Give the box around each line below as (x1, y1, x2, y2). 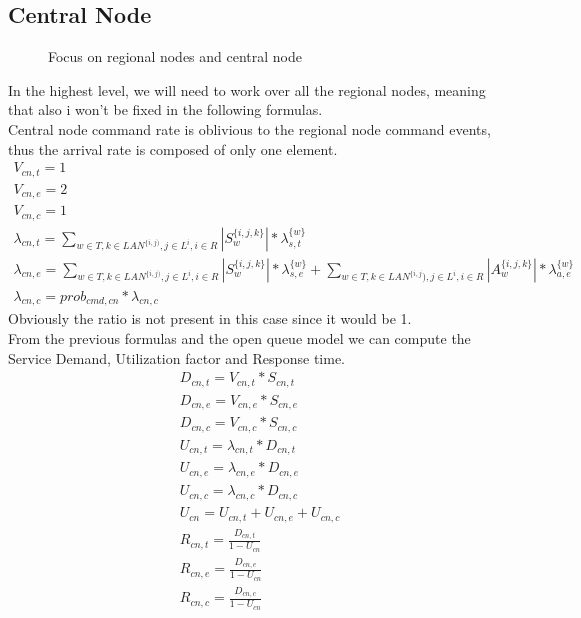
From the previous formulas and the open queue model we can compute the (8, 327, 471, 348)
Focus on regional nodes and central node (48, 46, 303, 67)
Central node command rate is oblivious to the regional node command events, (8, 118, 491, 139)
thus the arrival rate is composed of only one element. (8, 138, 338, 159)
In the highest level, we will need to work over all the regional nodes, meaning (8, 79, 486, 100)
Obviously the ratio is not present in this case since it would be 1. (8, 308, 412, 329)
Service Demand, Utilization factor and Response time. (8, 347, 346, 368)
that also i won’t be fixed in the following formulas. (8, 99, 323, 120)
